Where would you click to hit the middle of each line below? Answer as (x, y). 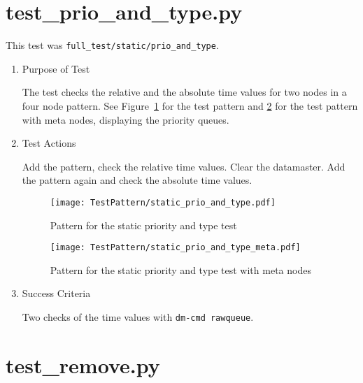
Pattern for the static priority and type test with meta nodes (180, 269)
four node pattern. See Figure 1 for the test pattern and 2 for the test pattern (190, 105)
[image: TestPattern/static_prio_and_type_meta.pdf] (175, 248)
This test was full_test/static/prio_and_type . (112, 45)
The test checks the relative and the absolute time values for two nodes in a (184, 92)
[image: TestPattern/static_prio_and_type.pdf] (163, 202)
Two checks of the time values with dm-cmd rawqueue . (138, 317)
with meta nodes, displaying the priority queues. (126, 119)
